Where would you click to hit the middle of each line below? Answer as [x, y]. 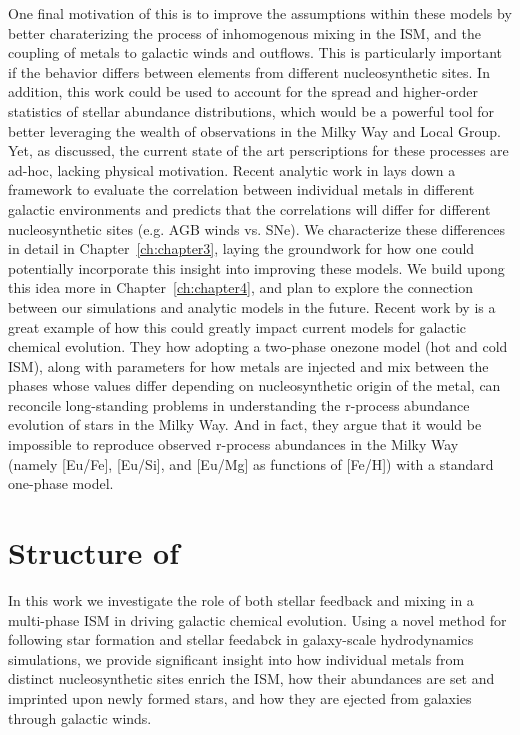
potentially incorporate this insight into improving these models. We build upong [256, 267]
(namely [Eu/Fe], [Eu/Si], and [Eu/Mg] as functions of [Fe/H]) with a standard [251, 463]
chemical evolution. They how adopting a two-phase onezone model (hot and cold [258, 346]
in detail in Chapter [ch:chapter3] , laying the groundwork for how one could [241, 248]
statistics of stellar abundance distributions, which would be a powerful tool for [251, 110]
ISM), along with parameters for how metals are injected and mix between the [248, 365]
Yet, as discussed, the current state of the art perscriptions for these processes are [258, 150]
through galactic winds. [80, 717]
